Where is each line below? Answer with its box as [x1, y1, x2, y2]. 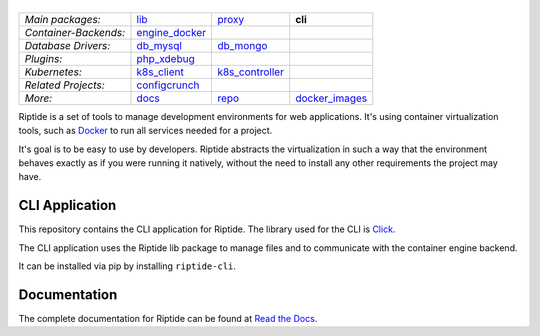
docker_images [295, 91, 368, 105]
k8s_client [136, 65, 184, 79]
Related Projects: [24, 78, 105, 92]
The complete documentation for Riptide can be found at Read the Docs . [18, 312, 318, 324]
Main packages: [24, 12, 101, 26]
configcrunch [136, 78, 200, 92]
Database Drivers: [24, 38, 111, 52]
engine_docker [136, 25, 207, 39]
